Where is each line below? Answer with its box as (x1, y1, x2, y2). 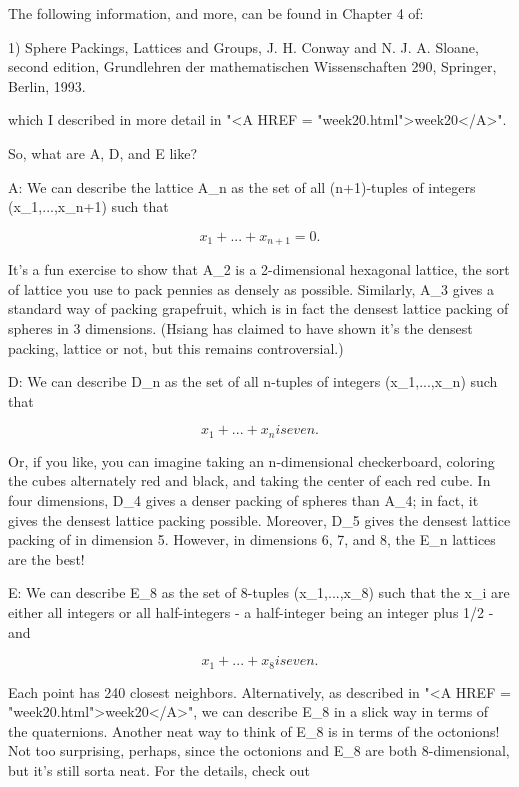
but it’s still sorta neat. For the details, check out (8, 759, 310, 780)
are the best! (8, 548, 85, 569)
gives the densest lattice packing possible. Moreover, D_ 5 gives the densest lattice (8, 509, 511, 530)
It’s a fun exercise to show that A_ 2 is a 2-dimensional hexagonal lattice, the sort (8, 259, 510, 280)
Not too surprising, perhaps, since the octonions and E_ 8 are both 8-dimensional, (8, 740, 510, 761)
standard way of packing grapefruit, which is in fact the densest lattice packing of (8, 298, 509, 319)
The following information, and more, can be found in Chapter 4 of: (8, 3, 424, 23)
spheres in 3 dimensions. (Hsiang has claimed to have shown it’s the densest (8, 317, 473, 338)
